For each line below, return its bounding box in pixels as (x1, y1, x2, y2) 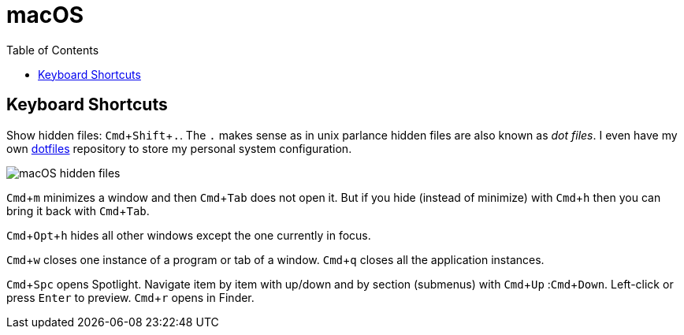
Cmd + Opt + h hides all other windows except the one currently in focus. (6, 228, 371, 242)
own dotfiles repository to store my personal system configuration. (6, 141, 352, 155)
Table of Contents (6, 43, 99, 57)
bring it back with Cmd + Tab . (6, 203, 150, 218)
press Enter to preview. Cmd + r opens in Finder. (6, 290, 255, 304)
